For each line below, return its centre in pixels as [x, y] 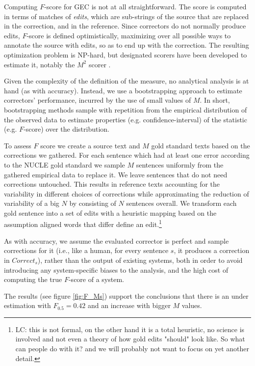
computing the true [33, 279]
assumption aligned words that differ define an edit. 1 [83, 224]
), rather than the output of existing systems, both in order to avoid [140, 260]
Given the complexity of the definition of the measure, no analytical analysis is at [127, 81]
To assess [18, 145]
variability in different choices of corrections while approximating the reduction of [127, 193]
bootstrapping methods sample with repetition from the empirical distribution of [126, 109]
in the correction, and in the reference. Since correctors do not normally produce [125, 26]
